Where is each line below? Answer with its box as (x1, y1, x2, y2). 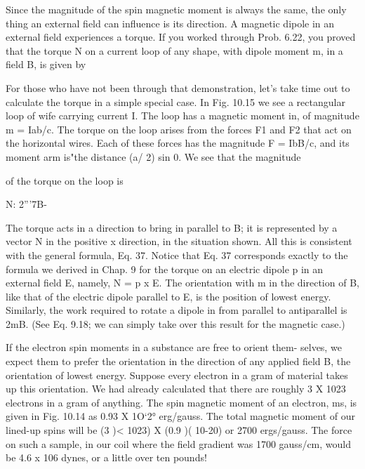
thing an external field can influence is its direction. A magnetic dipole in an (6, 15, 335, 30)
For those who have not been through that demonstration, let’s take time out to (6, 80, 350, 95)
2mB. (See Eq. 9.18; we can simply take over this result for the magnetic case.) (6, 316, 345, 331)
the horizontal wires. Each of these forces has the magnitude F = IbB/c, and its (6, 136, 350, 150)
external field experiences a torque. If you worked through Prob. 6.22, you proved (6, 29, 356, 44)
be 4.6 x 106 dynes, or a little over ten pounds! (6, 450, 207, 465)
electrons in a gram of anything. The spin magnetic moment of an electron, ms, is (6, 395, 357, 409)
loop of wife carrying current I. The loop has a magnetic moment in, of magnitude (6, 108, 359, 123)
